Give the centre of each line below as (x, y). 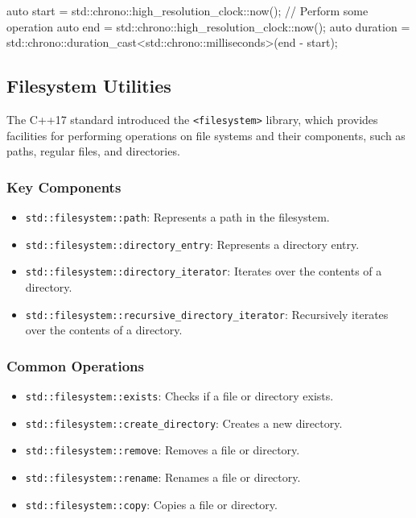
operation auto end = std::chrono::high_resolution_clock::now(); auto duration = (208, 26)
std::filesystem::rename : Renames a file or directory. (163, 477)
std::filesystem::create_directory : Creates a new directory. (184, 423)
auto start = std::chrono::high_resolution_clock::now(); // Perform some (187, 10)
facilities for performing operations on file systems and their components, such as (206, 135)
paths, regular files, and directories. (93, 151)
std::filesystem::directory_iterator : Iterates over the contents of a (204, 271)
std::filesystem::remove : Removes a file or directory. (163, 450)
